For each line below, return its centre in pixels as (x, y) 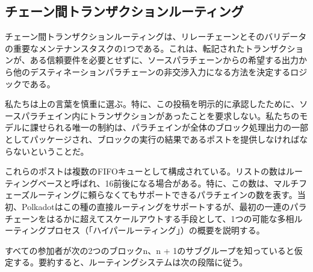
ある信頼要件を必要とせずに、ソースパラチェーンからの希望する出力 (164, 60)
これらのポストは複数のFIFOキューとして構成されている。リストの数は (145, 171)
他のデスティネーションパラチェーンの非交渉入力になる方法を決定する (152, 71)
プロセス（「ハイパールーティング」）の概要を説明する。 (156, 230)
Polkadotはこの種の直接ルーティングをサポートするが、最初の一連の (156, 206)
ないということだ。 (51, 151)
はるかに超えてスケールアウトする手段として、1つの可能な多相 (170, 218)
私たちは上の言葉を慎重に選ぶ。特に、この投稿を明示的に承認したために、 (152, 104)
